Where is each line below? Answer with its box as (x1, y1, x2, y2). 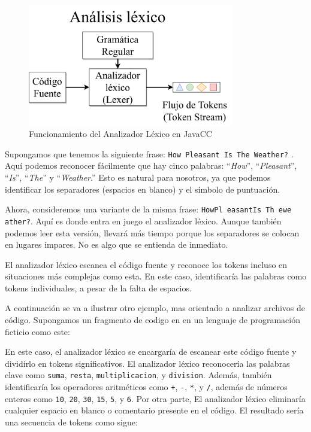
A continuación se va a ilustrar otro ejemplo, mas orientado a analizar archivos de (5, 302, 306, 314)
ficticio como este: (5, 325, 70, 337)
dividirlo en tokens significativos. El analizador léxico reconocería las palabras (5, 357, 290, 369)
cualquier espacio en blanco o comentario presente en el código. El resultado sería (5, 404, 304, 416)
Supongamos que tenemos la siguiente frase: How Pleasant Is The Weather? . (5, 147, 294, 160)
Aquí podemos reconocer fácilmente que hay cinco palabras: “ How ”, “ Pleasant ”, (5, 159, 297, 172)
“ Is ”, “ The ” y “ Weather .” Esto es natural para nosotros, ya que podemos (5, 171, 271, 184)
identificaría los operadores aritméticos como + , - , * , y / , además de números (5, 381, 288, 393)
